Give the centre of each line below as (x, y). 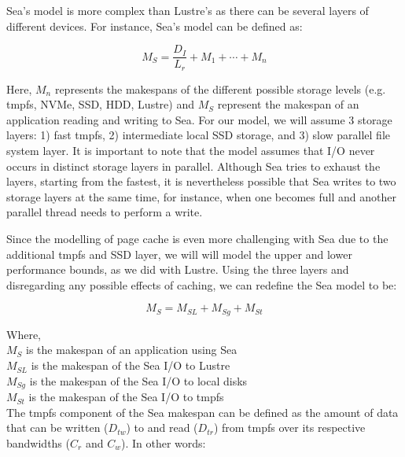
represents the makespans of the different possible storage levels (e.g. (220, 88)
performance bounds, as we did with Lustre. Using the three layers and (178, 269)
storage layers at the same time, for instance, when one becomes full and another (201, 196)
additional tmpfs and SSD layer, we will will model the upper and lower (179, 254)
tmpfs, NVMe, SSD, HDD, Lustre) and (100, 104)
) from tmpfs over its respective (289, 428)
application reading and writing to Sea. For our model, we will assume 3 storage (199, 119)
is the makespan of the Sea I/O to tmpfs (126, 397)
